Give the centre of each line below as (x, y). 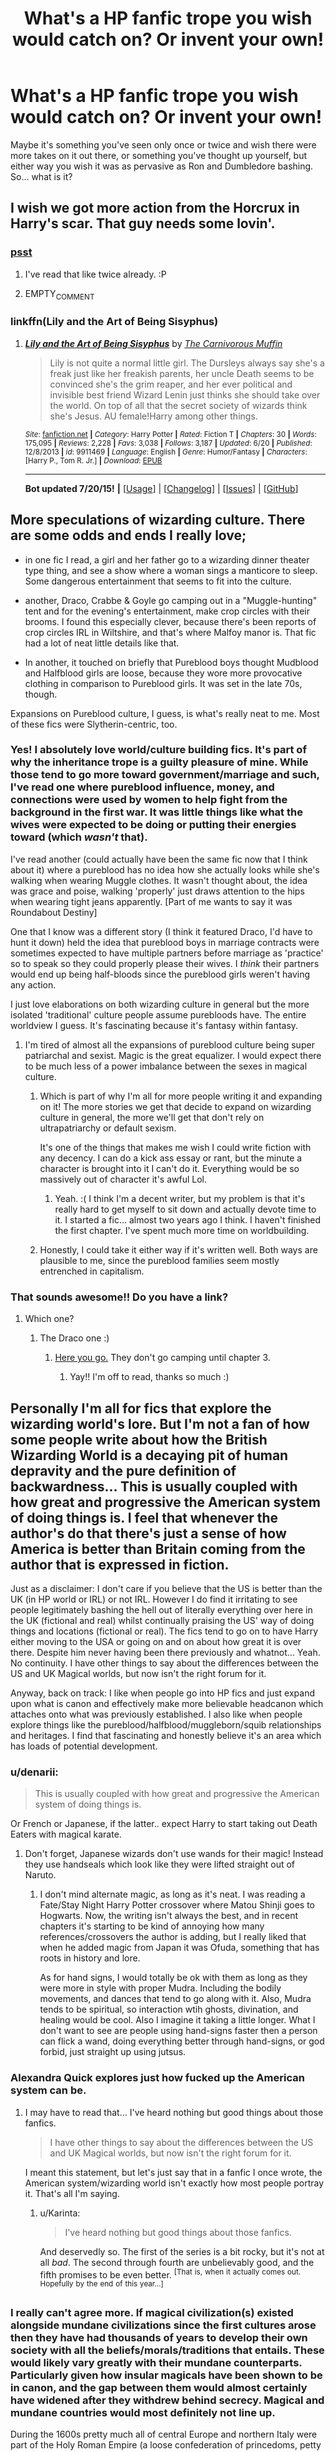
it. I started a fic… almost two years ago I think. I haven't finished (188, 1219)
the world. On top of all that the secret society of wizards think (178, 405)
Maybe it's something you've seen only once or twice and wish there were (163, 144)
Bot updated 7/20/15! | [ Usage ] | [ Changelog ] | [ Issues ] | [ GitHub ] (161, 488)
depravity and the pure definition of (123, 1470)
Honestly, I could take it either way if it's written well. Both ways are (178, 1249)
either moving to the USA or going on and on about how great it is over (156, 1641)
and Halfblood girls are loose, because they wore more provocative (163, 673)
